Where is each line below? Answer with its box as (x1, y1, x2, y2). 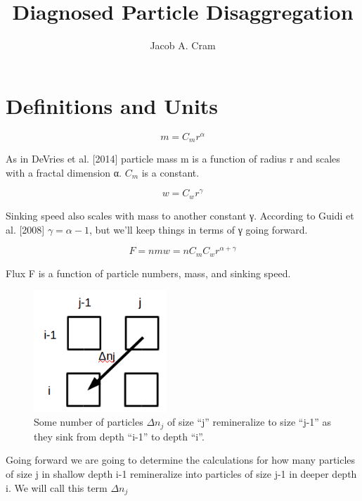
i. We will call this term (6, 480, 108, 495)
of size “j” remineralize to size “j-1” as (167, 414, 332, 429)
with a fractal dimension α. (6, 165, 122, 179)
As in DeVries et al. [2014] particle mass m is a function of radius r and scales (6, 151, 340, 166)
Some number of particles (34, 414, 143, 429)
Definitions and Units (6, 91, 219, 120)
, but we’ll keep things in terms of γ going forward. (89, 222, 308, 236)
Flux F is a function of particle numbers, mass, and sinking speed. (6, 265, 291, 280)
